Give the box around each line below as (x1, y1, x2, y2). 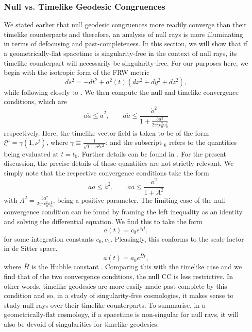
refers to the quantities (169, 137, 237, 147)
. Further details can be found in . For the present (77, 148, 226, 158)
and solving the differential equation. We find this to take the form (4, 216, 202, 226)
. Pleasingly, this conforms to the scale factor (110, 233, 244, 244)
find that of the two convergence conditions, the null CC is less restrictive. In (4, 271, 233, 281)
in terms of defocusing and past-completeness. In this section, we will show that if (4, 38, 248, 49)
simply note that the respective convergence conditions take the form (4, 168, 209, 178)
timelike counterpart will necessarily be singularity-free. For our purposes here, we (4, 57, 248, 68)
